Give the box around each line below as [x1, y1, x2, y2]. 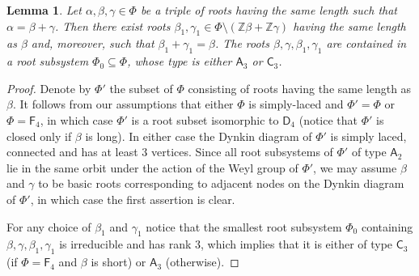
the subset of [109, 79, 173, 96]
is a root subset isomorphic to [131, 111, 279, 128]
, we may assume [313, 159, 397, 176]
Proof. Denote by [6, 79, 91, 96]
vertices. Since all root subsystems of [151, 143, 333, 160]
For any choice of [6, 218, 91, 235]
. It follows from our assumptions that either [12, 96, 234, 113]
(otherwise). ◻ [165, 253, 239, 270]
